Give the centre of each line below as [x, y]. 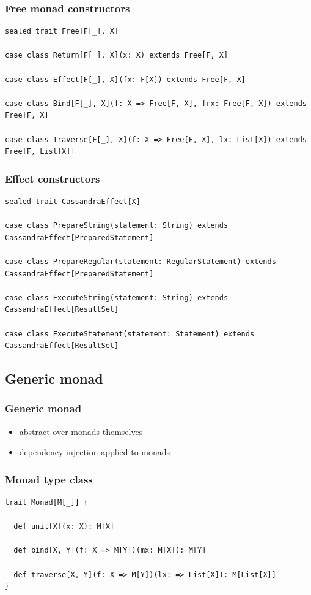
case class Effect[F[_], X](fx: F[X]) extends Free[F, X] [125, 79]
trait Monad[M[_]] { [47, 503]
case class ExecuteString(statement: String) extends [117, 297]
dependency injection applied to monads [95, 452]
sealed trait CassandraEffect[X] [73, 201]
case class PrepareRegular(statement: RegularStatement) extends [141, 261]
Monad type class [49, 479]
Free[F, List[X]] [40, 152]
